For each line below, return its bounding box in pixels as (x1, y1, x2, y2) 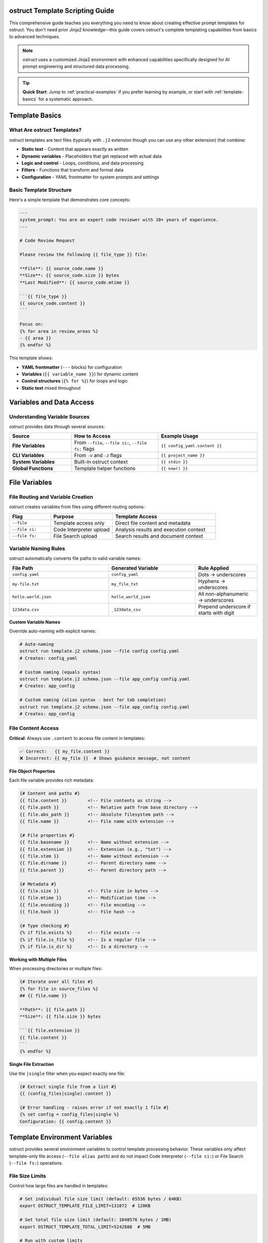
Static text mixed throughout (21, 385, 81, 391)
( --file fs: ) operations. (9, 1160, 63, 1166)
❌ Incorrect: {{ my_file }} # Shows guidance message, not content (19, 756, 191, 761)
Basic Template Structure (9, 186, 72, 193)
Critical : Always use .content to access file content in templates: (9, 735, 145, 741)
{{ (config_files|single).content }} (19, 1091, 112, 1096)
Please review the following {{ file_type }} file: (19, 252, 148, 258)
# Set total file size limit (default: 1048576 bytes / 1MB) (19, 1217, 172, 1223)
